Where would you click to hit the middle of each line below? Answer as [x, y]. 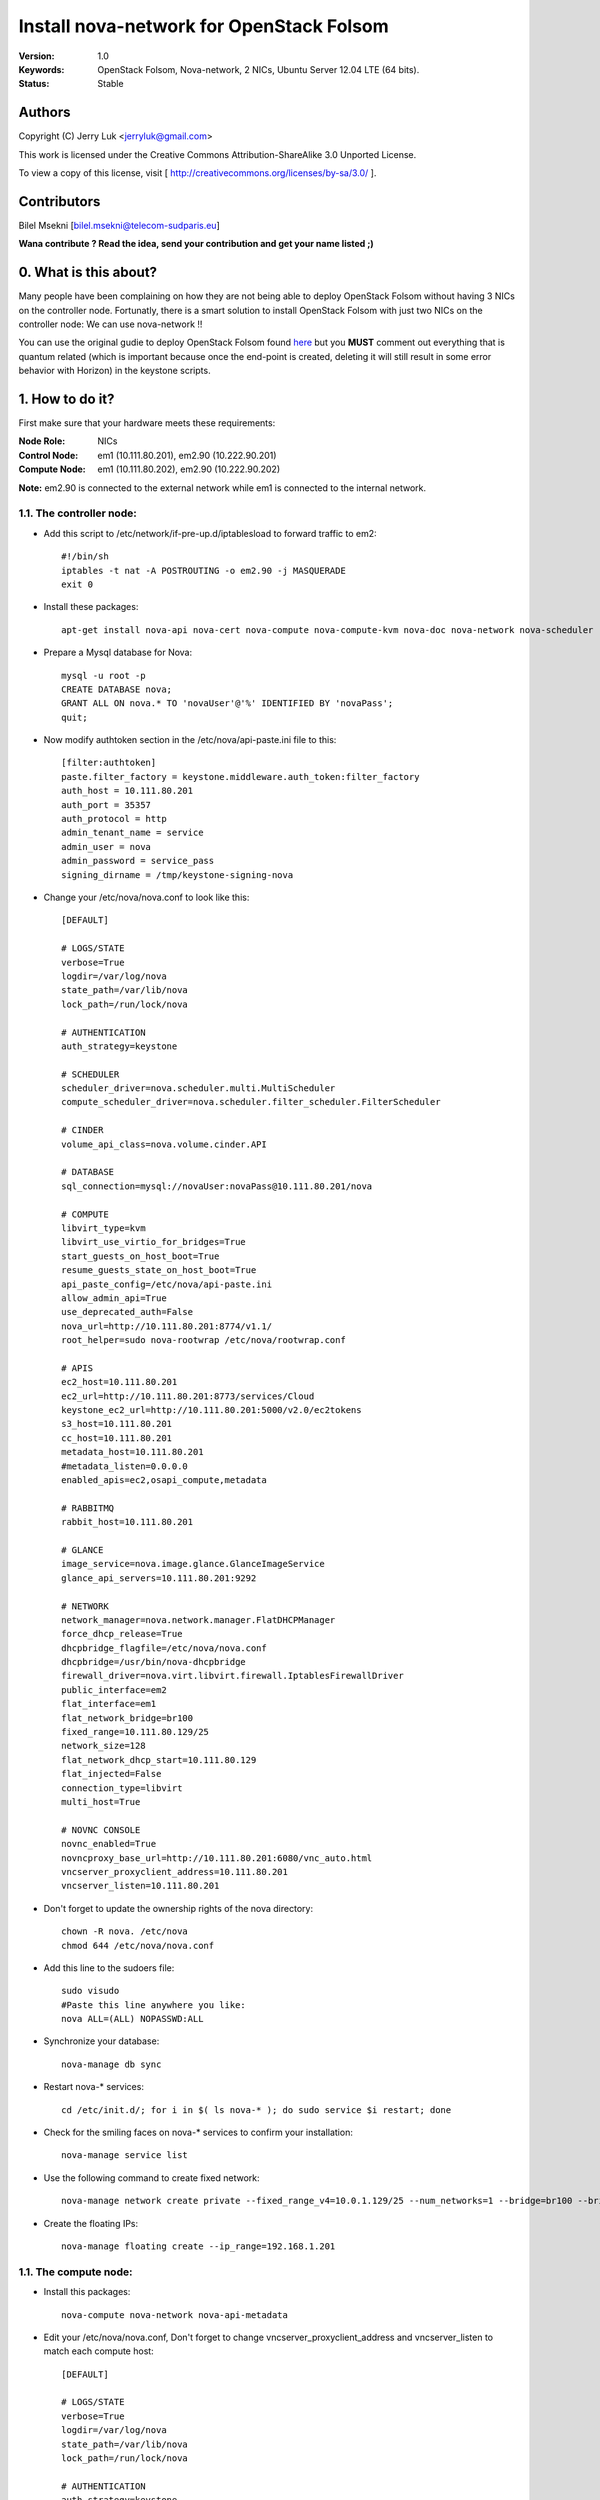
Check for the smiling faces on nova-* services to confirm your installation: [198, 2132]
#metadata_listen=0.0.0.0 [125, 1466]
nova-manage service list [125, 2155]
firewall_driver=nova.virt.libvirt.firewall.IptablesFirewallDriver [232, 1676]
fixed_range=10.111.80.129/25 [135, 1732]
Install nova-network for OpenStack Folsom [203, 26]
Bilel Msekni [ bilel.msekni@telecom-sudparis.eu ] [119, 225]
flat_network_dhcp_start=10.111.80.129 [159, 1759]
